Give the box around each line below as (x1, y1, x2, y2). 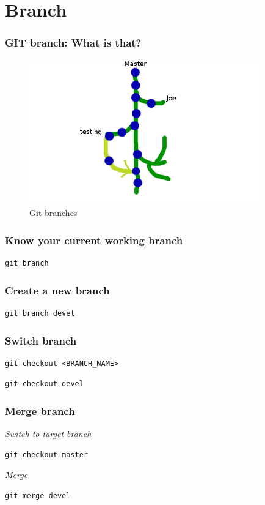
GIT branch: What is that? (5, 35, 142, 50)
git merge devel (5, 492, 71, 501)
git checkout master (5, 450, 89, 459)
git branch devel (5, 309, 75, 318)
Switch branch (5, 332, 77, 348)
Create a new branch (5, 282, 110, 297)
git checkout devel (5, 380, 84, 389)
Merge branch (5, 403, 75, 418)
